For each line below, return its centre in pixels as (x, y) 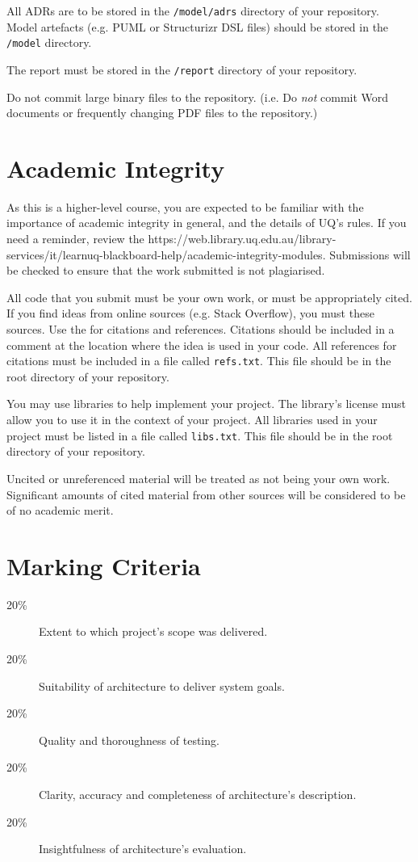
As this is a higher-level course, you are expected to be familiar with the (185, 206)
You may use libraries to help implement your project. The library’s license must (206, 404)
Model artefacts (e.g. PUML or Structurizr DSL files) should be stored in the (198, 26)
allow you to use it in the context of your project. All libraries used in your (192, 420)
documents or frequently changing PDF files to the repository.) (162, 113)
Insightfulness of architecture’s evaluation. (143, 849)
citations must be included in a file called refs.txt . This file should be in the (199, 361)
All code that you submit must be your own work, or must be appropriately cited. (209, 297)
